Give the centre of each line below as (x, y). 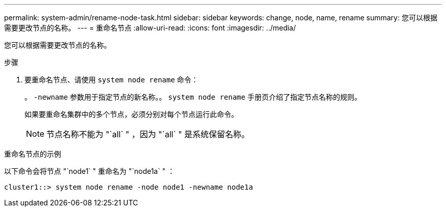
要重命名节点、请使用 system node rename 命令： (111, 80)
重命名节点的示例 (33, 154)
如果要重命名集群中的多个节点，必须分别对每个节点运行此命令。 (131, 114)
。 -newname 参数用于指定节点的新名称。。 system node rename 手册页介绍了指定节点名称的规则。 (193, 97)
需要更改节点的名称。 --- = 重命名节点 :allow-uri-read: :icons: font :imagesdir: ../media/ (150, 28)
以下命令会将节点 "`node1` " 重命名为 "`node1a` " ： (89, 171)
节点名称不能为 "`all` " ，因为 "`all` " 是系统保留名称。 (148, 134)
